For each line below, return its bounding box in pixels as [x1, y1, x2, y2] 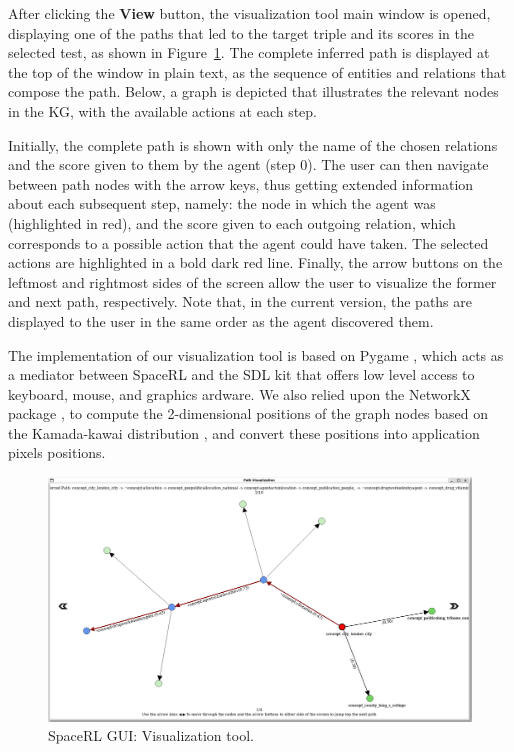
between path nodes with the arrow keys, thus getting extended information [8, 173, 474, 194]
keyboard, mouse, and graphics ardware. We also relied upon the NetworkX [8, 383, 471, 404]
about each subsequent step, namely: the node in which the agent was [8, 193, 436, 214]
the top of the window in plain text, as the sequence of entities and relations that [8, 61, 507, 82]
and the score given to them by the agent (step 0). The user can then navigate [8, 154, 489, 175]
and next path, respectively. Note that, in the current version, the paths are [8, 291, 473, 312]
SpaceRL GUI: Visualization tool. [48, 725, 254, 746]
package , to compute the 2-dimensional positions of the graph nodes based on [8, 403, 488, 424]
